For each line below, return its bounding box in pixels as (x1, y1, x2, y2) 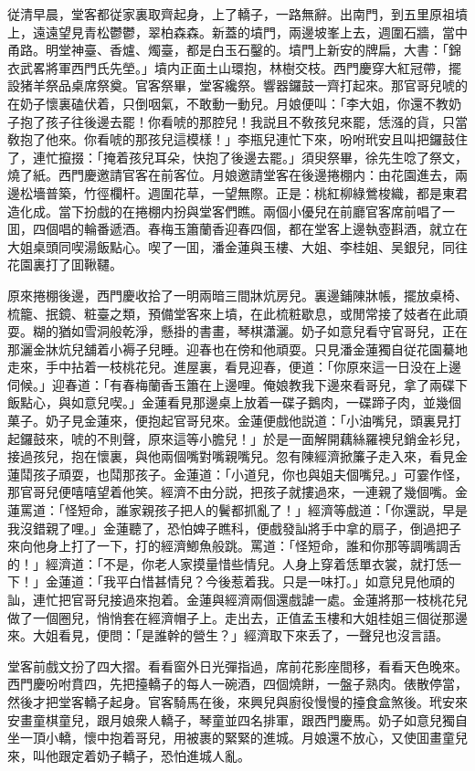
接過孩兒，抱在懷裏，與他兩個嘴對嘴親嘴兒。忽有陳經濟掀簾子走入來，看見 (7, 447, 455, 466)
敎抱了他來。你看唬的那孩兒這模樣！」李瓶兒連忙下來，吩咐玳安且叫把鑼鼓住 (7, 130, 468, 149)
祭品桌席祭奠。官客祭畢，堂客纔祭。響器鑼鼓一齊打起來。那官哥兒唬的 (45, 76, 468, 95)
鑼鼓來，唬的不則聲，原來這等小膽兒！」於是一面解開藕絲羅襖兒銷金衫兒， (19, 428, 468, 448)
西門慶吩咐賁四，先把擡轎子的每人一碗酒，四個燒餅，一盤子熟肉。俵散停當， (7, 674, 468, 693)
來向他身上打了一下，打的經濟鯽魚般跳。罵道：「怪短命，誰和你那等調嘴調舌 (7, 536, 461, 555)
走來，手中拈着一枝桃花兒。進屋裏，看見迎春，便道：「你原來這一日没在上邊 (7, 357, 461, 376)
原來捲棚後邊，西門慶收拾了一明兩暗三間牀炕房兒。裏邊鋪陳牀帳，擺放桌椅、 (7, 285, 468, 304)
